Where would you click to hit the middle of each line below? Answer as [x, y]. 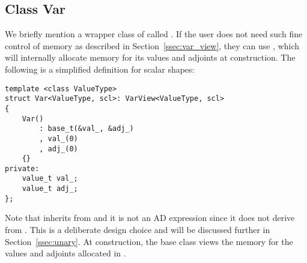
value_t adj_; [50, 189]
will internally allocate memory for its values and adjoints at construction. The [150, 57]
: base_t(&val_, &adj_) [87, 129]
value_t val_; [50, 179]
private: [22, 168]
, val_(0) [59, 138]
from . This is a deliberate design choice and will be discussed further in [138, 230]
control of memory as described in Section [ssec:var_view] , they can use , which [152, 45]
